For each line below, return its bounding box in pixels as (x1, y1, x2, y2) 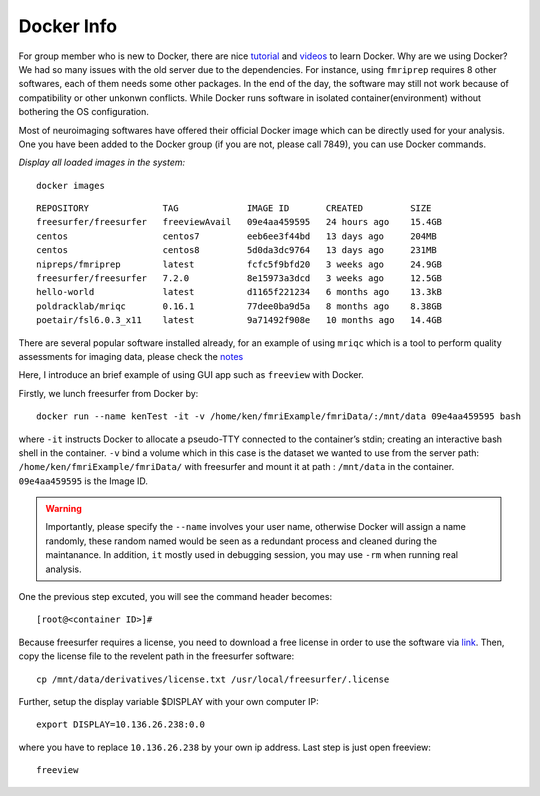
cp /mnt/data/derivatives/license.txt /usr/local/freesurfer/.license (36, 673, 390, 685)
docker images (36, 180, 105, 191)
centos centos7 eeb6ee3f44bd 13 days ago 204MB (36, 230, 437, 242)
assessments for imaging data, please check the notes (18, 350, 244, 362)
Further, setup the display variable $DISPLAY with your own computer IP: (18, 696, 319, 707)
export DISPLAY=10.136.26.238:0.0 (36, 719, 205, 730)
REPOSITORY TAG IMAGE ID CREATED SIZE (36, 203, 432, 214)
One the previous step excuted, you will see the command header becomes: (18, 591, 333, 603)
